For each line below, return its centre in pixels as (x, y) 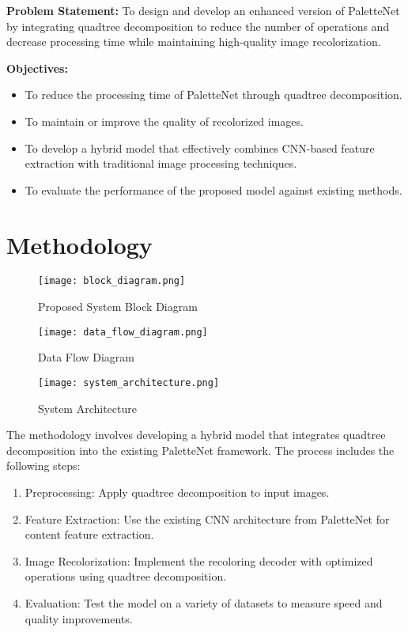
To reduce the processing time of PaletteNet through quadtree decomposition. (213, 95)
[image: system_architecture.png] (129, 382)
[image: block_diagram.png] (112, 281)
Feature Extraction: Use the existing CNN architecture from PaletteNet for (207, 518)
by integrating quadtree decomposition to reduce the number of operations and (198, 26)
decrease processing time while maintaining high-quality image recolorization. (194, 42)
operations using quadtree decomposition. (126, 576)
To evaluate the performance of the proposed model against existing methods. (213, 189)
